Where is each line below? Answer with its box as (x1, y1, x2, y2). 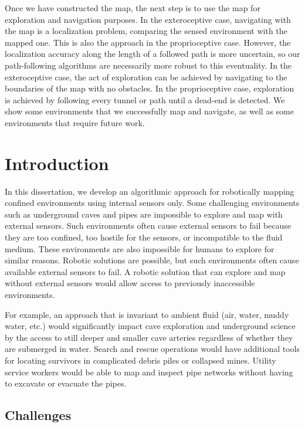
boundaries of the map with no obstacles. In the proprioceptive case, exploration (5, 82, 294, 94)
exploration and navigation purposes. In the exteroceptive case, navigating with (5, 13, 291, 25)
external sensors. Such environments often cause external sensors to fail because (5, 219, 292, 232)
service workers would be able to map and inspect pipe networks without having (5, 365, 293, 378)
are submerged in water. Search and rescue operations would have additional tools (5, 343, 300, 355)
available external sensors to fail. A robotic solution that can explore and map (5, 265, 286, 277)
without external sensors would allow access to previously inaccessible (5, 277, 255, 289)
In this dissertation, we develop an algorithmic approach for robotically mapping (5, 185, 294, 197)
